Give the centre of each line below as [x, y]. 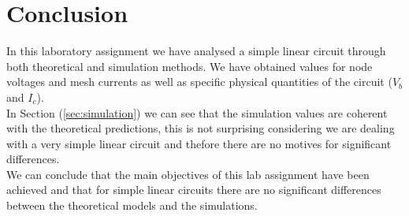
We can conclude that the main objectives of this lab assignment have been [188, 174]
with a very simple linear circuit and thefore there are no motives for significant [199, 143]
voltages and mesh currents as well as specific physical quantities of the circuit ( [199, 82]
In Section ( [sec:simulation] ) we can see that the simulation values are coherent [197, 112]
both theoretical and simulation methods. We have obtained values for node [190, 66]
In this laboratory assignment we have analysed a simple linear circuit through [196, 51]
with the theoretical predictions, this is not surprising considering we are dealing [201, 128]
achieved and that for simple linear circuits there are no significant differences [194, 190]
